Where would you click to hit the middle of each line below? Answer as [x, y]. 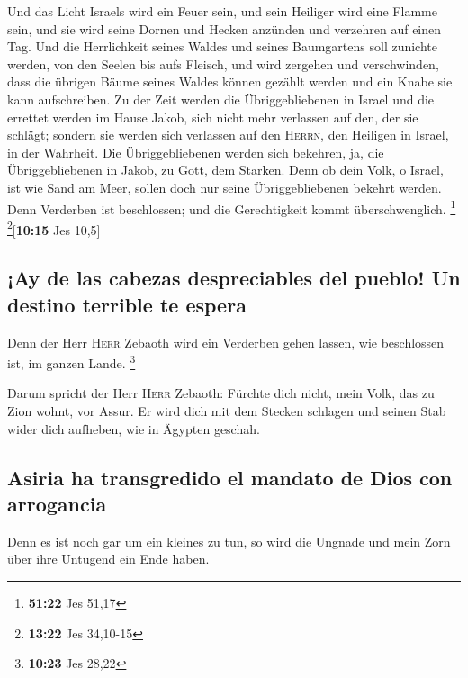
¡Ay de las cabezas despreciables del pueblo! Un [234, 278]
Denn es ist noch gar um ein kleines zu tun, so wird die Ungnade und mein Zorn [229, 541]
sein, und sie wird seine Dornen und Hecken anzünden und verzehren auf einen [225, 28]
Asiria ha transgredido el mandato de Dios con [230, 477]
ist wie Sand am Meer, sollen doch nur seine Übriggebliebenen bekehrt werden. [225, 187]
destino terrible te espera [127, 304]
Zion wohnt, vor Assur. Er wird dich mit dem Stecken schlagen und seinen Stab [227, 411]
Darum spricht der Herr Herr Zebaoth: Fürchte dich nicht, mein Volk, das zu [221, 393]
